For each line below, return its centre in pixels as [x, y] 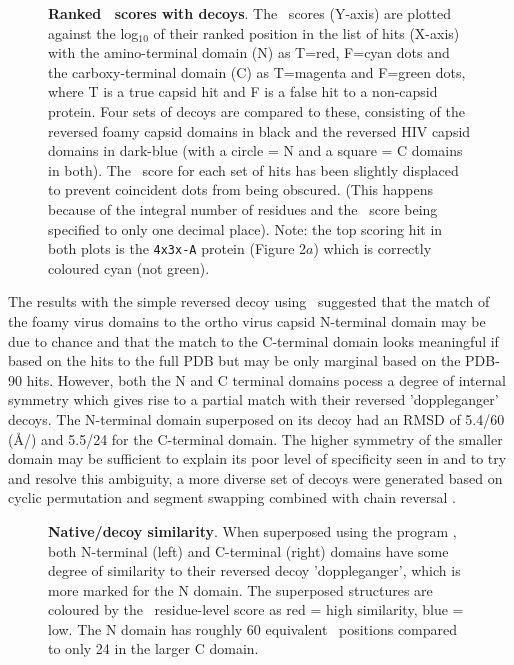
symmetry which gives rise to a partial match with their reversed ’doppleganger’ [253, 399]
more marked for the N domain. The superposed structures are [240, 589]
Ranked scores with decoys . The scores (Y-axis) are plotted [249, 13]
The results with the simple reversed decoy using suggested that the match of [249, 301]
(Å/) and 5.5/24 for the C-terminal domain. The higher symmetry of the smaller [255, 438]
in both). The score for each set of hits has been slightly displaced [253, 169]
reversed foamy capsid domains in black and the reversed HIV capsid [259, 130]
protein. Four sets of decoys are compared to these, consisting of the [256, 110]
